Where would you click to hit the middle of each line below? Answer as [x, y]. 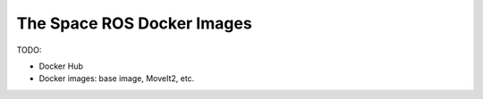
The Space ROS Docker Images [134, 23]
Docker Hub [61, 66]
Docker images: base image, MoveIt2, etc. [117, 78]
